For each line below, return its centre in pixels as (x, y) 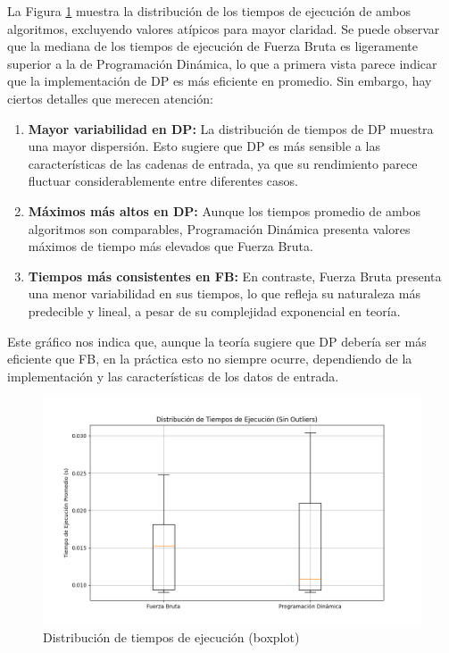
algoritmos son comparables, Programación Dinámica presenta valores (219, 228)
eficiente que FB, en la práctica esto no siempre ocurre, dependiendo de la (210, 359)
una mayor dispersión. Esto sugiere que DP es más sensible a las (204, 146)
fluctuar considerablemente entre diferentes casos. (163, 181)
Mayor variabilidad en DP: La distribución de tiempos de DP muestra (231, 128)
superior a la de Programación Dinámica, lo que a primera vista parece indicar (222, 63)
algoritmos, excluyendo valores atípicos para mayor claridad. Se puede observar (224, 28)
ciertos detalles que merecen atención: (110, 98)
